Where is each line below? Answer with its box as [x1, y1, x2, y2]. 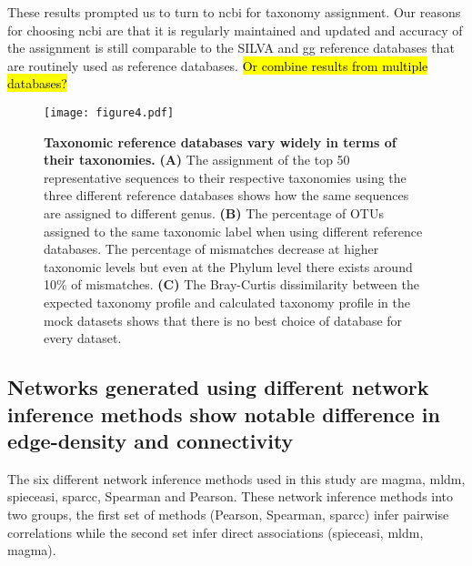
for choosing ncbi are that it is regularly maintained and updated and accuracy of [7, 20, 463, 39]
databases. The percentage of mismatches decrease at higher [44, 239, 379, 258]
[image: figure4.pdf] [44, 106, 175, 119]
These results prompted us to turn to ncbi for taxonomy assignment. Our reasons [7, 3, 461, 21]
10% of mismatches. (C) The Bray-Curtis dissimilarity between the [44, 275, 419, 294]
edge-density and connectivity [7, 426, 294, 454]
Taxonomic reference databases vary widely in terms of [44, 132, 397, 151]
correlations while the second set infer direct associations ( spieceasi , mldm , [7, 522, 424, 541]
